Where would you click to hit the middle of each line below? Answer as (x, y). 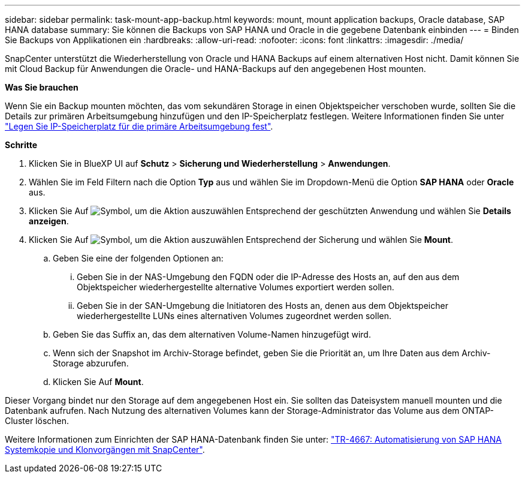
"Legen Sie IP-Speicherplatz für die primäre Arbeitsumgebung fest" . (139, 126)
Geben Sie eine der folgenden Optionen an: (138, 258)
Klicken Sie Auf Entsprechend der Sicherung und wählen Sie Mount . (241, 240)
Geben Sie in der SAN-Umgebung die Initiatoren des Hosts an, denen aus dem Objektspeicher (262, 306)
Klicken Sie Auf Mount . (98, 382)
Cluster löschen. (37, 421)
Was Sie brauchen (42, 87)
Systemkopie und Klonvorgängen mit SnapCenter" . (105, 450)
